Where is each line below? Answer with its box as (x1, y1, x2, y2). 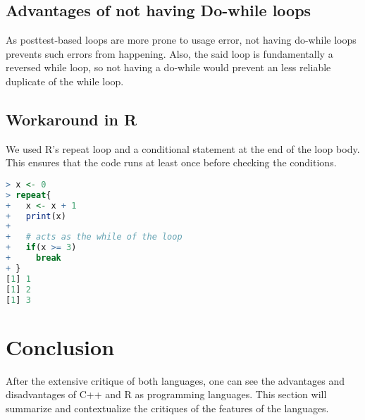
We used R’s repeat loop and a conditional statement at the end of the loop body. (6, 141, 360, 156)
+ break (6, 253, 61, 264)
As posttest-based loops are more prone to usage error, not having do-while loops (6, 32, 357, 47)
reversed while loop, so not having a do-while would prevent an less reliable (6, 60, 331, 75)
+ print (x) (6, 211, 66, 221)
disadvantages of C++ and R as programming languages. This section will (6, 387, 327, 402)
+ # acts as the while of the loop (6, 232, 182, 242)
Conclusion (6, 332, 115, 361)
